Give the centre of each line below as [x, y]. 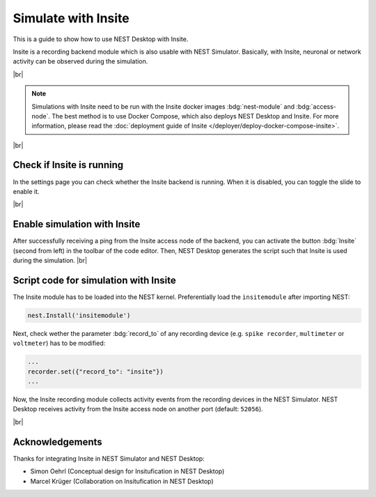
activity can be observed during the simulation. [80, 61]
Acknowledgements [57, 442]
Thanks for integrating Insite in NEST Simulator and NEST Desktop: [109, 458]
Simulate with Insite [71, 18]
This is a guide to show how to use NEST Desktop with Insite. [101, 39]
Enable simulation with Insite [77, 224]
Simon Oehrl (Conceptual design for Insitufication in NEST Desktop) [127, 471]
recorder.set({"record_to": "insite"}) [95, 372]
